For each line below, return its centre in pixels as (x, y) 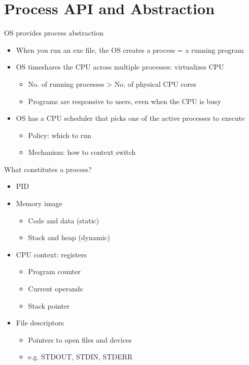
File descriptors (40, 323)
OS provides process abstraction (54, 33)
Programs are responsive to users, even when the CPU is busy (124, 101)
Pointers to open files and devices (80, 339)
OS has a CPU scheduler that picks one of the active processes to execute (130, 118)
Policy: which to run (60, 135)
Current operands (56, 289)
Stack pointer (49, 305)
